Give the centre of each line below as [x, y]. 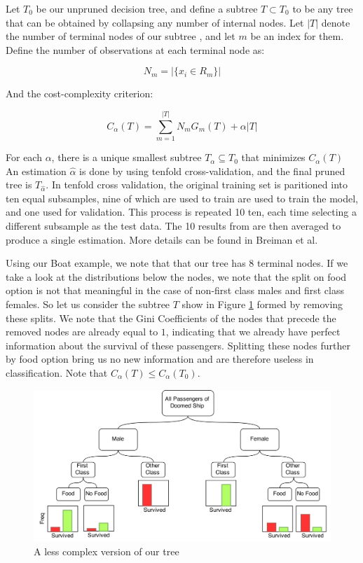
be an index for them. [297, 36]
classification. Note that [57, 373]
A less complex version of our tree [107, 551]
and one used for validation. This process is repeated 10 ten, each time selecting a [181, 212]
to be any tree [323, 8]
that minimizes [273, 157]
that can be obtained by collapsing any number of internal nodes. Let [155, 22]
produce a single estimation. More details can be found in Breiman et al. [162, 239]
